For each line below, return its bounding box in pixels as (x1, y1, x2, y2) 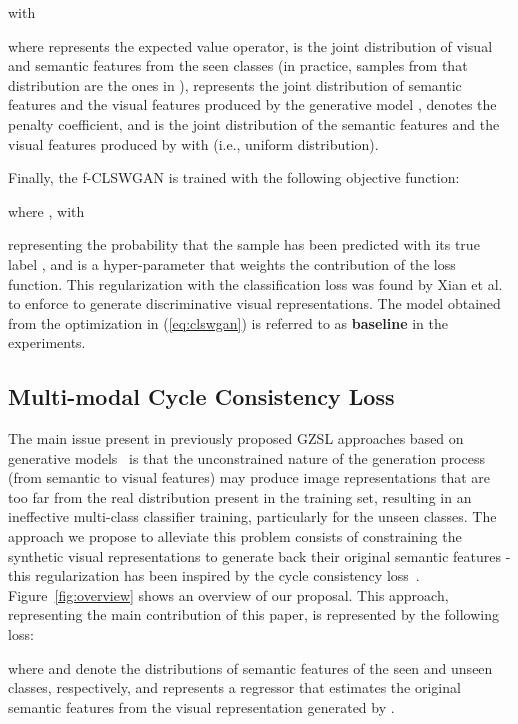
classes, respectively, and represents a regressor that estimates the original (8, 677, 461, 698)
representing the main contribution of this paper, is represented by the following (8, 604, 499, 625)
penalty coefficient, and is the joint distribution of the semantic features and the (8, 113, 500, 134)
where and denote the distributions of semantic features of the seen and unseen (8, 657, 493, 678)
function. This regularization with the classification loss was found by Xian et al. (8, 273, 503, 294)
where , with (8, 200, 85, 221)
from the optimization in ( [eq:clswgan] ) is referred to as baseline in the (8, 312, 449, 333)
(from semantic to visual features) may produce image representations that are (8, 467, 491, 488)
